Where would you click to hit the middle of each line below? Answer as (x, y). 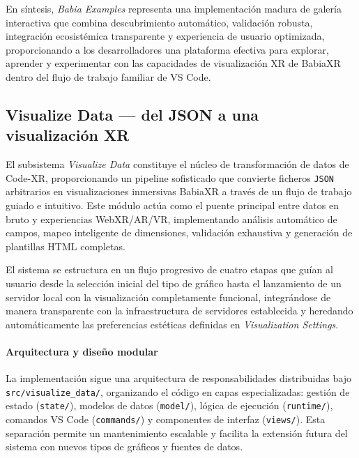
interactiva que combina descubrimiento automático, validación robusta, (159, 22)
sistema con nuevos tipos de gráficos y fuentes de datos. (124, 446)
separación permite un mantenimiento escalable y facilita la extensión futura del (177, 433)
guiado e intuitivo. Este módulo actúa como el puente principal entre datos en (172, 205)
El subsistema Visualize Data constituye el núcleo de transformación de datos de (177, 164)
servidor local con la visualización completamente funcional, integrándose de (168, 297)
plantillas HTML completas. (66, 246)
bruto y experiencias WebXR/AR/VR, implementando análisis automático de (171, 219)
